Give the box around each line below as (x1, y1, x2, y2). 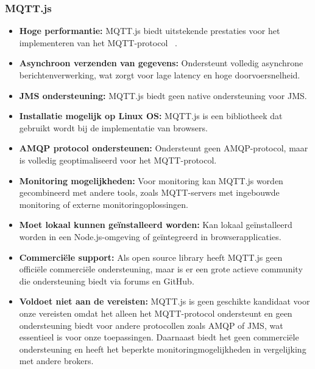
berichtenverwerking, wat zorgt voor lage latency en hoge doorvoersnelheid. (19, 69, 300, 81)
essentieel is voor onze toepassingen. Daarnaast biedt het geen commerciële (19, 331, 299, 343)
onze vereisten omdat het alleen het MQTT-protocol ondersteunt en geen (19, 306, 292, 319)
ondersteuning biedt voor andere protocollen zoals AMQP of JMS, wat (19, 319, 283, 331)
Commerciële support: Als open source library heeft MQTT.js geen (19, 250, 283, 263)
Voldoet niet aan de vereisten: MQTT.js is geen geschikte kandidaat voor (19, 295, 310, 308)
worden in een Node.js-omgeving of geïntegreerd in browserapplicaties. (19, 230, 281, 243)
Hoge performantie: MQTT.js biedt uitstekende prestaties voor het (19, 24, 280, 37)
